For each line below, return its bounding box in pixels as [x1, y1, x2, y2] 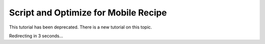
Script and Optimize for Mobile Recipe [9, 7, 167, 18]
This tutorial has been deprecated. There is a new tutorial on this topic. [9, 24, 152, 30]
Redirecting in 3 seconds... [9, 33, 63, 39]
